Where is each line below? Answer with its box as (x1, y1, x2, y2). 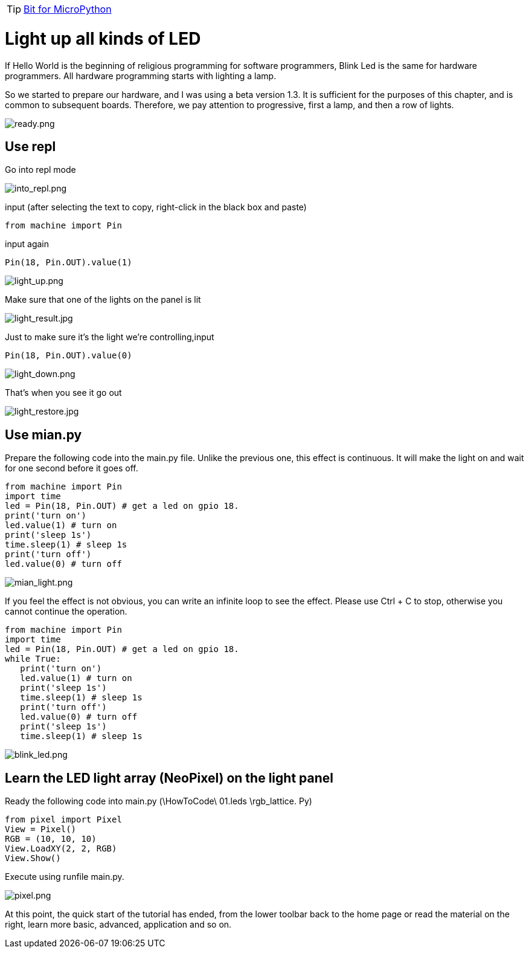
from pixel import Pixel (5, 815, 122, 825)
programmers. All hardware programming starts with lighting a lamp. (5, 70, 277, 81)
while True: (5, 654, 61, 664)
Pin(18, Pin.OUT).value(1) (5, 257, 132, 268)
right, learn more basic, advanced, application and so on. (5, 919, 232, 930)
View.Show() (5, 853, 61, 864)
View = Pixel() (5, 824, 77, 835)
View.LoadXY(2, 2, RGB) (5, 844, 117, 854)
